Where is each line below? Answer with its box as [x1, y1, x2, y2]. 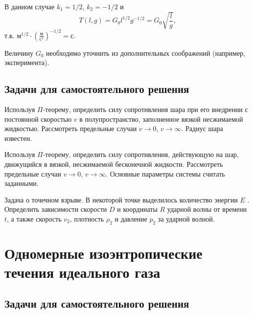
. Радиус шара [181, 123, 223, 134]
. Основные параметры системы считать [106, 168, 225, 179]
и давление [115, 213, 147, 224]
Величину [4, 47, 34, 58]
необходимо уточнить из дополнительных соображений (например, [46, 47, 245, 58]
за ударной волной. [158, 213, 215, 224]
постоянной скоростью [4, 113, 72, 124]
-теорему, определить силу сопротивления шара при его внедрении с [43, 104, 248, 114]
